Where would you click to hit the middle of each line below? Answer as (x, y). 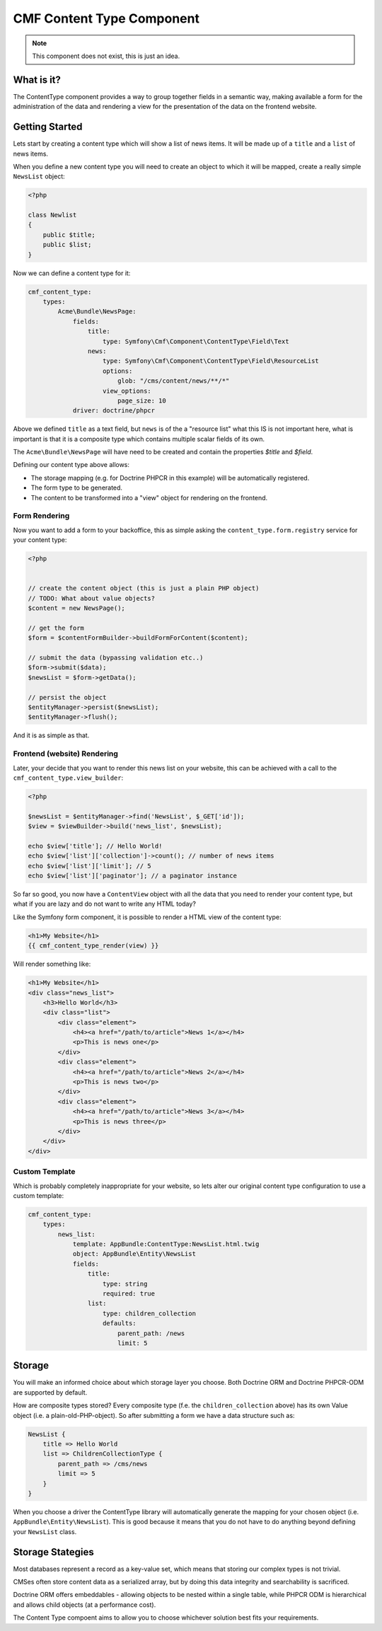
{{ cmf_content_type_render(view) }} (93, 946)
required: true (129, 1294)
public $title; (69, 235)
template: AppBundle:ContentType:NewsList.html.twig (166, 1244)
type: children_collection (149, 1313)
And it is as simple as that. (51, 735)
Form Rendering (41, 516)
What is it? (37, 80)
